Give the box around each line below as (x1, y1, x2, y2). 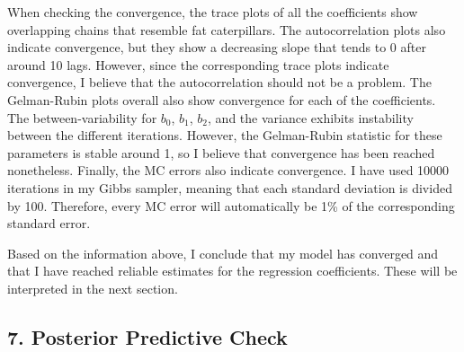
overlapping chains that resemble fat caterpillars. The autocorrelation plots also (7, 20, 446, 39)
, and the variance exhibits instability (208, 108, 414, 127)
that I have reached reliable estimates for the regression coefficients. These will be (7, 261, 458, 280)
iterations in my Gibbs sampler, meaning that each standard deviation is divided (7, 178, 452, 197)
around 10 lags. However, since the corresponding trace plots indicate (7, 55, 389, 74)
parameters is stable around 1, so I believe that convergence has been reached (7, 143, 435, 162)
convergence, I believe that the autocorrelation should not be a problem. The (7, 73, 432, 92)
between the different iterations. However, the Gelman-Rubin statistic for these (7, 126, 442, 145)
